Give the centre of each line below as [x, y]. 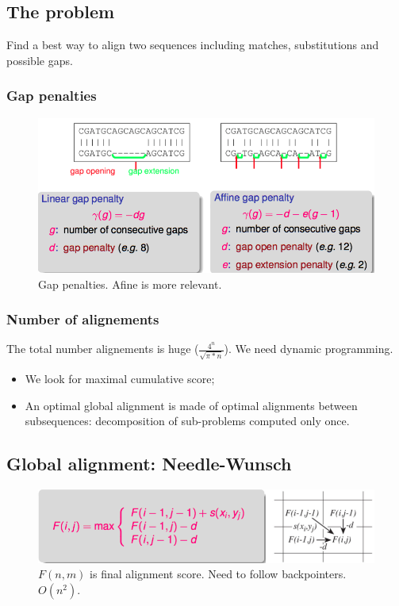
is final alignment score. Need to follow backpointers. [218, 574]
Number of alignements [83, 319]
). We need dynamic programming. [309, 349]
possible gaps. [40, 60]
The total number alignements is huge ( [103, 349]
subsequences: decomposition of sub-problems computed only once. [187, 421]
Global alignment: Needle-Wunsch [149, 464]
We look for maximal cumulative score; [120, 379]
